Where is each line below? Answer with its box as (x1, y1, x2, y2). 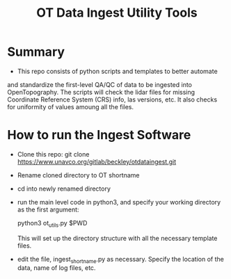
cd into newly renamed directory (17, 184, 111, 193)
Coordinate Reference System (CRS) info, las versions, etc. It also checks (7, 95, 218, 104)
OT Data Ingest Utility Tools (36, 5, 198, 21)
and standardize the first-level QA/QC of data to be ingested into (7, 80, 193, 88)
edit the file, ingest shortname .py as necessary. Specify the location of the (17, 255, 224, 265)
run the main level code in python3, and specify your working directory (17, 198, 221, 206)
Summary (7, 44, 65, 60)
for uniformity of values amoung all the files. (7, 102, 134, 111)
